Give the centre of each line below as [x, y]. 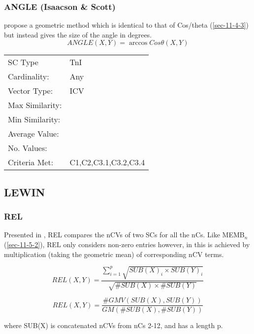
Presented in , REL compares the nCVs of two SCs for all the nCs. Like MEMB [124, 235]
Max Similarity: [35, 105]
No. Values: [28, 148]
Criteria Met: [31, 162]
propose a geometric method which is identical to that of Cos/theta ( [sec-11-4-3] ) [126, 25]
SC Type [23, 62]
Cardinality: [29, 76]
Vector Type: [31, 91]
